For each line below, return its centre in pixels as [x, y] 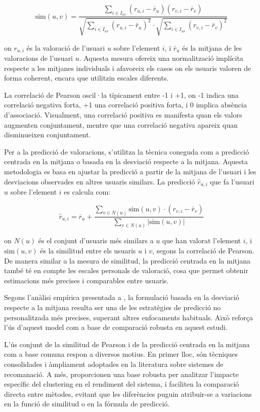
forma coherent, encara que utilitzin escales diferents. [86, 78]
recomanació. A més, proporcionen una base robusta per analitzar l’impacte [121, 374]
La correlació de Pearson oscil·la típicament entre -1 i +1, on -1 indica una [121, 95]
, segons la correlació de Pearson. [203, 250]
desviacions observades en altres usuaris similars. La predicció [100, 181]
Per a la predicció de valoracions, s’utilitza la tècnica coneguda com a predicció [127, 151]
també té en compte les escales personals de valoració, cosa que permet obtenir [126, 270]
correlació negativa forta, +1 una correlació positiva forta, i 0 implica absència [125, 105]
